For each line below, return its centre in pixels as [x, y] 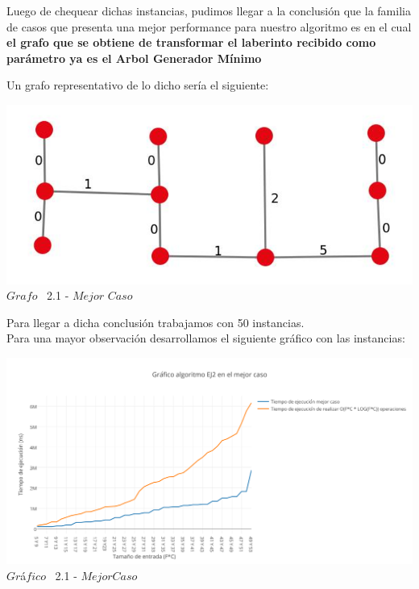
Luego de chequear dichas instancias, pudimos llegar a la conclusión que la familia [209, 10]
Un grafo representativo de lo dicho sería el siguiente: [138, 85]
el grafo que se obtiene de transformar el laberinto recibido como [191, 42]
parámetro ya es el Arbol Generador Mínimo [134, 58]
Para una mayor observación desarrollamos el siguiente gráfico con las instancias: [206, 338]
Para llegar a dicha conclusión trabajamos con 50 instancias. [156, 322]
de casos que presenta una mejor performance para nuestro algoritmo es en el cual [209, 26]
